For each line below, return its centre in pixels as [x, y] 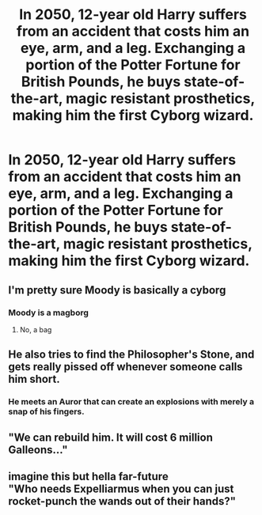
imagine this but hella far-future [88, 476]
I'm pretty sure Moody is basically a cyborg [117, 290]
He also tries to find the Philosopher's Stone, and [131, 355]
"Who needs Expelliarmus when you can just [121, 488]
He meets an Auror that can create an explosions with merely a [131, 402]
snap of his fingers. [46, 411]
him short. [34, 379]
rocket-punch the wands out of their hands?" [122, 501]
